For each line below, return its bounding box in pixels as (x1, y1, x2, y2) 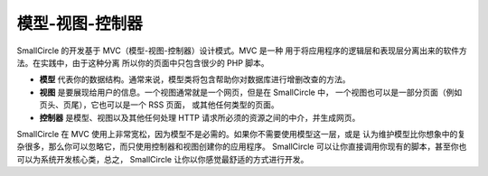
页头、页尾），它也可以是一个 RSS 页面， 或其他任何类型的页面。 (39, 99, 279, 110)
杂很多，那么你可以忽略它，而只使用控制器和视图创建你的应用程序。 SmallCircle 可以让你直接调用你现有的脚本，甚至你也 (16, 141, 467, 153)
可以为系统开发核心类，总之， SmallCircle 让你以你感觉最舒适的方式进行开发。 (16, 153, 309, 164)
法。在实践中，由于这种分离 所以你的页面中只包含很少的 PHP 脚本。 (16, 57, 270, 68)
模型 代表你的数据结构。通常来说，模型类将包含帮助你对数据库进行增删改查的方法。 (39, 74, 351, 85)
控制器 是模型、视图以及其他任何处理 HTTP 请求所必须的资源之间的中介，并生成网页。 (39, 112, 361, 123)
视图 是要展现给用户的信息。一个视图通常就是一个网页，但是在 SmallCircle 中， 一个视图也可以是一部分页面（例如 (39, 87, 463, 97)
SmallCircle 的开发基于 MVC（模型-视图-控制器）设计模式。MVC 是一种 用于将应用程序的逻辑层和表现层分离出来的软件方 (16, 45, 467, 56)
